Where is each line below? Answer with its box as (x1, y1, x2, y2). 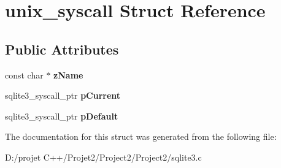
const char (5, 68, 44, 81)
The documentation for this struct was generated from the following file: (5, 130, 277, 143)
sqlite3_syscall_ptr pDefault (5, 109, 118, 122)
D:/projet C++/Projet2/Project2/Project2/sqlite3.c (5, 150, 202, 163)
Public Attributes (5, 39, 119, 58)
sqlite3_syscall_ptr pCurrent (5, 89, 121, 102)
